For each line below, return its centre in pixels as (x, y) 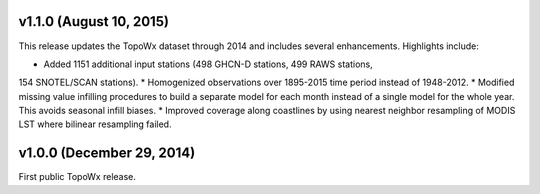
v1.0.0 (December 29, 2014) (107, 153)
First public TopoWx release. (77, 177)
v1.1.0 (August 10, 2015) (94, 21)
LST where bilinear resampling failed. (95, 124)
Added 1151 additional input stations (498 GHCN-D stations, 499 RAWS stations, (208, 64)
